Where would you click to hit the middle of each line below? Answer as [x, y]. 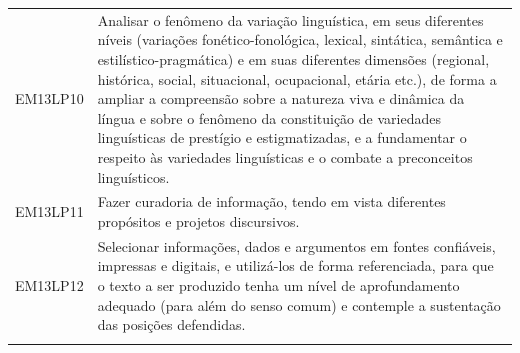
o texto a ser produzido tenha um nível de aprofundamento [278, 284]
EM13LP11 [49, 211]
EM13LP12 [49, 284]
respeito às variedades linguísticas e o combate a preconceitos [285, 156]
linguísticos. [133, 176]
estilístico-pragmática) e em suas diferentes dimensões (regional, [293, 58]
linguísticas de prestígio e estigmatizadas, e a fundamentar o [282, 137]
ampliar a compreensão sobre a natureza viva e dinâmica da [281, 98]
